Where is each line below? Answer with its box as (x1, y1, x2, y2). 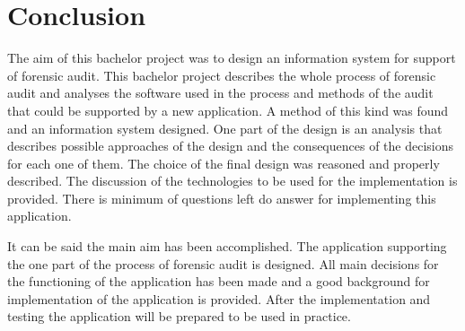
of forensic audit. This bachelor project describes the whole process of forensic (7, 65, 436, 84)
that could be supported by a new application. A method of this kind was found (7, 100, 449, 119)
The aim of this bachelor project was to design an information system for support (7, 48, 456, 67)
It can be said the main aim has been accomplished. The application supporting (7, 237, 447, 256)
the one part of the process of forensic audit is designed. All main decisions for (7, 254, 439, 273)
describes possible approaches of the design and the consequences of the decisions (7, 136, 454, 155)
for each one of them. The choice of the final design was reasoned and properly (7, 153, 440, 172)
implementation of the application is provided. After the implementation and (7, 289, 431, 308)
